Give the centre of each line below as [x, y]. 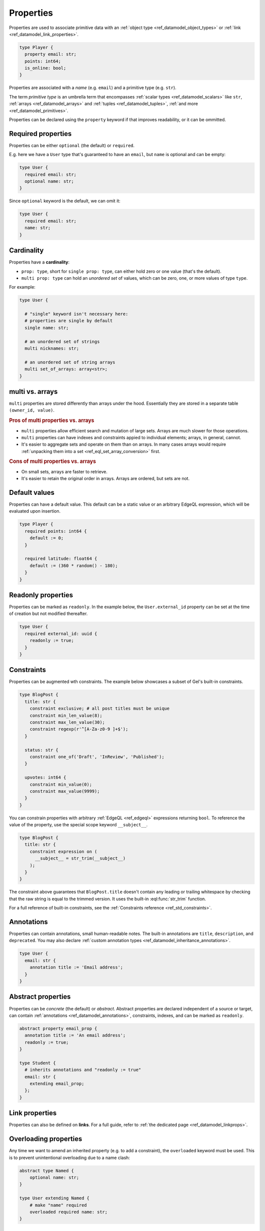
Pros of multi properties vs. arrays [52, 421]
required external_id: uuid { [61, 633]
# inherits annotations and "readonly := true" [83, 1070]
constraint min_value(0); [61, 784]
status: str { [42, 750]
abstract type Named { [47, 1170]
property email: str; [51, 54]
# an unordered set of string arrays [70, 362]
